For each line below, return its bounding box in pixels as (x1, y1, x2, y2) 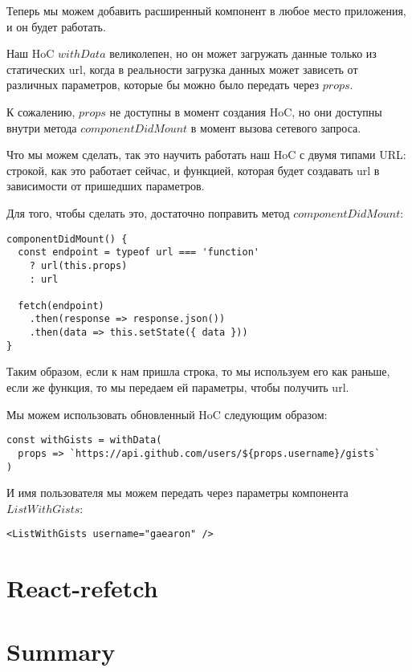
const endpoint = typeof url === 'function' (18, 246, 259, 259)
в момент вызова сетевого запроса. (190, 119, 361, 136)
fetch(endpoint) (18, 299, 104, 312)
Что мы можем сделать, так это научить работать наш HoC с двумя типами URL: (6, 146, 406, 163)
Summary (6, 634, 116, 667)
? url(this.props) (29, 259, 128, 271)
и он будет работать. (6, 18, 106, 35)
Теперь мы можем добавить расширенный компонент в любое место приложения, (6, 2, 406, 18)
